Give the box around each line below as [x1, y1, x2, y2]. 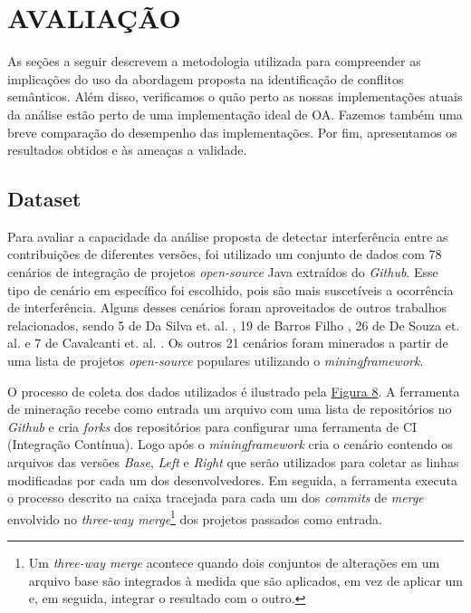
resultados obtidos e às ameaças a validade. [7, 140, 247, 159]
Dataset [7, 185, 82, 213]
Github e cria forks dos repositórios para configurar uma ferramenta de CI [7, 417, 418, 436]
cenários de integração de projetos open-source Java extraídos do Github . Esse [7, 263, 438, 282]
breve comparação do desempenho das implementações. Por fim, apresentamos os [7, 122, 457, 141]
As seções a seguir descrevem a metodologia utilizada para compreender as [7, 52, 421, 71]
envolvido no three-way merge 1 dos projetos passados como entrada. [7, 506, 382, 528]
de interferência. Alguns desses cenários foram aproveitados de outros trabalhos [7, 298, 447, 317]
